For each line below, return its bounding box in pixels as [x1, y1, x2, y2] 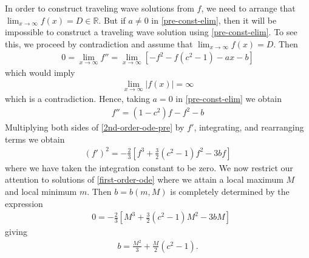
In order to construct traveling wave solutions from [5, 2, 194, 14]
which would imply [5, 66, 75, 78]
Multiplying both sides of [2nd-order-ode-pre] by [5, 121, 185, 134]
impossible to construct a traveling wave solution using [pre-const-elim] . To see [5, 25, 297, 38]
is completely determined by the [170, 185, 290, 197]
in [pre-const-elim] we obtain [175, 92, 282, 105]
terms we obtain [5, 132, 65, 145]
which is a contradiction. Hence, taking [5, 92, 150, 105]
